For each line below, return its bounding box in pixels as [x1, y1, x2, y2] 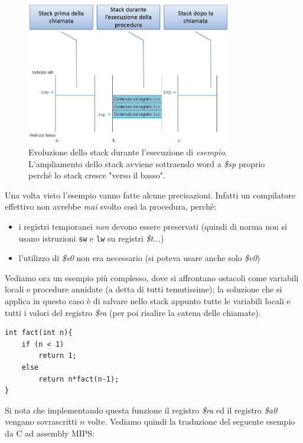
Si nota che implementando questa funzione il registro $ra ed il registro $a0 [5, 403, 278, 416]
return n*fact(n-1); [38, 374, 119, 383]
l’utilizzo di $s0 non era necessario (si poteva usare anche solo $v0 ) [18, 252, 260, 264]
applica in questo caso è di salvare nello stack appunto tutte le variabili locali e [5, 295, 291, 307]
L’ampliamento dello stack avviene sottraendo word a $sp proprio [28, 157, 265, 170]
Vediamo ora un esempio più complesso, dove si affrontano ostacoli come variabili [5, 271, 299, 284]
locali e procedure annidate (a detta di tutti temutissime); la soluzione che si [5, 283, 282, 295]
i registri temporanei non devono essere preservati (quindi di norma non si [18, 220, 287, 233]
